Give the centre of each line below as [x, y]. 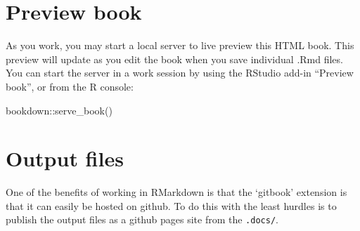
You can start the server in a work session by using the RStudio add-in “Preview [180, 73]
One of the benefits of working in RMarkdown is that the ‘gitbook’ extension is [176, 192]
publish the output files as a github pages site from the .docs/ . [142, 219]
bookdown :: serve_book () [59, 110]
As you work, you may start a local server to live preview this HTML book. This [180, 45]
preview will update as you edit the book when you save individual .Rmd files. [174, 59]
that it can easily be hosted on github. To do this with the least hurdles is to [171, 205]
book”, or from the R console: [70, 86]
